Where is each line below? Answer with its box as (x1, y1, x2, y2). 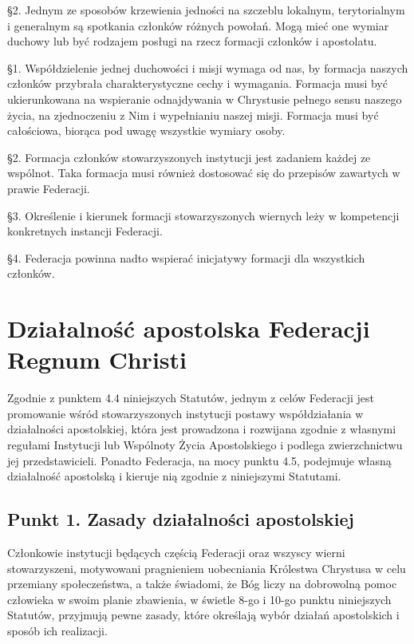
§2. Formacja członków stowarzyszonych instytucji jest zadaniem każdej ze (7, 148, 371, 165)
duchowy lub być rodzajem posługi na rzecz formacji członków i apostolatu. (7, 33, 377, 49)
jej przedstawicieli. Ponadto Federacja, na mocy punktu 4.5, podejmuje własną (7, 452, 392, 468)
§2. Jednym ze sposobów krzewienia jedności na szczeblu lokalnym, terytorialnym (7, 2, 405, 18)
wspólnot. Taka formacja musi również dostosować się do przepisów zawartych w (7, 164, 400, 181)
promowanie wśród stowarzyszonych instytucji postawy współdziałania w (7, 405, 364, 421)
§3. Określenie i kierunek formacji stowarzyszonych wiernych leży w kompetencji (7, 207, 400, 223)
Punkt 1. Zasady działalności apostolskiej (7, 507, 354, 531)
